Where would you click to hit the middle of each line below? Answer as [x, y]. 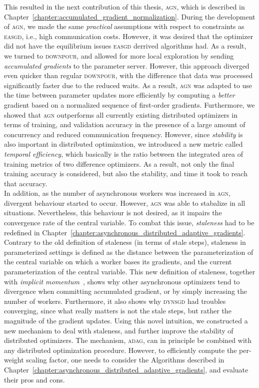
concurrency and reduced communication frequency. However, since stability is [123, 134]
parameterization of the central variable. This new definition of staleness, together [130, 272]
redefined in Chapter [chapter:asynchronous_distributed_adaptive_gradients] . [125, 232]
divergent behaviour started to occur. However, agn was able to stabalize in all [125, 203]
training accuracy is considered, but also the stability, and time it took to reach [126, 173]
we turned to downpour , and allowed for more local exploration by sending [119, 55]
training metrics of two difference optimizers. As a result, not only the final [119, 163]
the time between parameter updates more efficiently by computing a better [119, 95]
